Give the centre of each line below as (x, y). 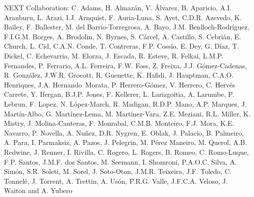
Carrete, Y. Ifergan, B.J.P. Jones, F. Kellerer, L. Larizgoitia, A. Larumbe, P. (119, 94)
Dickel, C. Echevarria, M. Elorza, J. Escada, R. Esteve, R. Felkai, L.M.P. (114, 55)
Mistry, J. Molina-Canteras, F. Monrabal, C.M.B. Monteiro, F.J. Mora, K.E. (119, 123)
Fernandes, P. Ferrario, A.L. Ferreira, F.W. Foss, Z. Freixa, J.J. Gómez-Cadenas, (126, 65)
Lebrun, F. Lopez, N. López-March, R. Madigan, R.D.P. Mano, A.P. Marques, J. (126, 103)
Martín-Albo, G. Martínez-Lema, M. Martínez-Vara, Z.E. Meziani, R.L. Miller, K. (127, 113)
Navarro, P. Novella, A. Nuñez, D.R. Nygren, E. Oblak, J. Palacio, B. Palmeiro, (124, 132)
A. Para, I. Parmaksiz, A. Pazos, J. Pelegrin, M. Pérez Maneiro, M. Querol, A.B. (126, 142)
